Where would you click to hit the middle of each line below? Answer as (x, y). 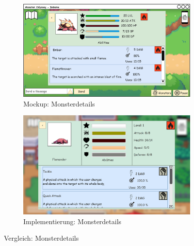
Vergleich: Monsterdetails (41, 237)
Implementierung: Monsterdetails (73, 221)
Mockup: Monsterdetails (59, 103)
